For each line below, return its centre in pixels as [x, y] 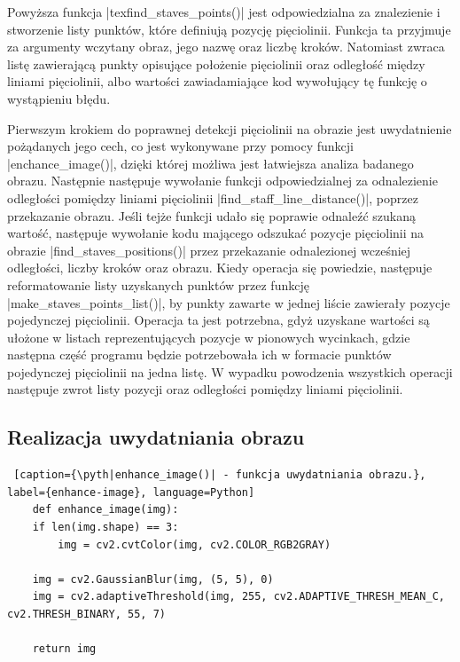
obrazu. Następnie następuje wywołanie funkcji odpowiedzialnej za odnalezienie [222, 181]
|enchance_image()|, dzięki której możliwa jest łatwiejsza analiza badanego [211, 163]
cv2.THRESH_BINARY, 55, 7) [86, 615]
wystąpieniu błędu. [59, 98]
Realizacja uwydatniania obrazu [156, 437]
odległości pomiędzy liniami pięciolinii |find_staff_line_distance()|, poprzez [213, 197]
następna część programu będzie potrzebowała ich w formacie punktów [199, 355]
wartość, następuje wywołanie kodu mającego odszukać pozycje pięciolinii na [216, 233]
